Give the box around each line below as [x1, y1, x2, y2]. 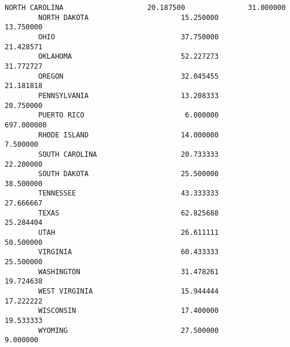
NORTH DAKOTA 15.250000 [38, 13, 219, 22]
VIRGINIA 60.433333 [38, 248, 219, 257]
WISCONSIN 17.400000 [38, 306, 219, 315]
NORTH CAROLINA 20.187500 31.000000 [5, 4, 286, 12]
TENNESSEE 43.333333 [38, 189, 219, 198]
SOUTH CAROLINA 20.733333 [38, 150, 219, 159]
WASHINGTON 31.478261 [38, 267, 219, 276]
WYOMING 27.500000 [38, 326, 219, 335]
